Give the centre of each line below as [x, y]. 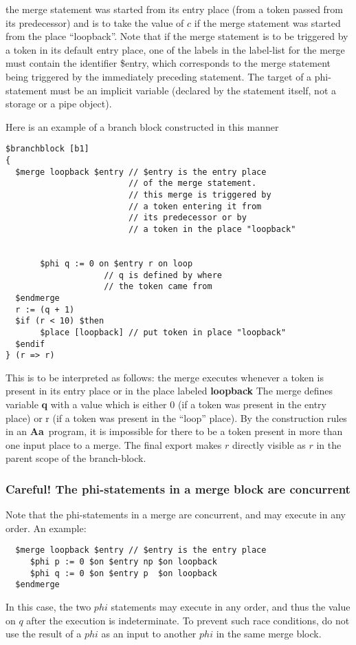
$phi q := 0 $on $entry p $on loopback [123, 573]
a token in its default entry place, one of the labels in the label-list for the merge [175, 49]
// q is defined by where [163, 275]
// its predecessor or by [187, 218]
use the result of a [44, 634]
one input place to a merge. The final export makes [114, 444]
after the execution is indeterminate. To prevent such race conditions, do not [188, 620]
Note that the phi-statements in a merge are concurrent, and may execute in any [176, 515]
